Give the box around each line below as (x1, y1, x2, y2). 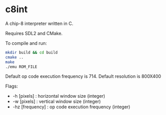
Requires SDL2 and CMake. (5, 30, 63, 36)
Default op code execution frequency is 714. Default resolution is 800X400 (5, 73, 161, 79)
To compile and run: (5, 40, 47, 46)
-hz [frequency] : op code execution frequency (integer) (12, 104, 130, 110)
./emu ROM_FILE (5, 64, 38, 69)
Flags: (5, 83, 18, 90)
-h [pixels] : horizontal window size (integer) (12, 93, 106, 99)
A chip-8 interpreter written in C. (5, 20, 74, 26)
